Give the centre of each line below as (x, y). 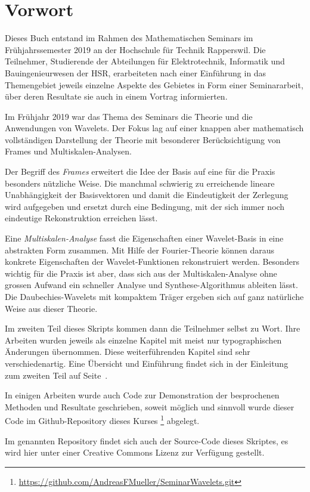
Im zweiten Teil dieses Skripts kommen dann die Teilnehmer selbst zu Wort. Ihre (153, 328)
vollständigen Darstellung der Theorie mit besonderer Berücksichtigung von (143, 139)
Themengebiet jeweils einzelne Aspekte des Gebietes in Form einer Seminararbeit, (154, 84)
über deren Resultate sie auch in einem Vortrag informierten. (116, 96)
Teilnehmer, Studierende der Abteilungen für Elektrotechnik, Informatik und (145, 61)
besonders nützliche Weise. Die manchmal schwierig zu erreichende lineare (140, 183)
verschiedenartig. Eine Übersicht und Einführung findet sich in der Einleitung (147, 363)
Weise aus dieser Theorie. (51, 308)
